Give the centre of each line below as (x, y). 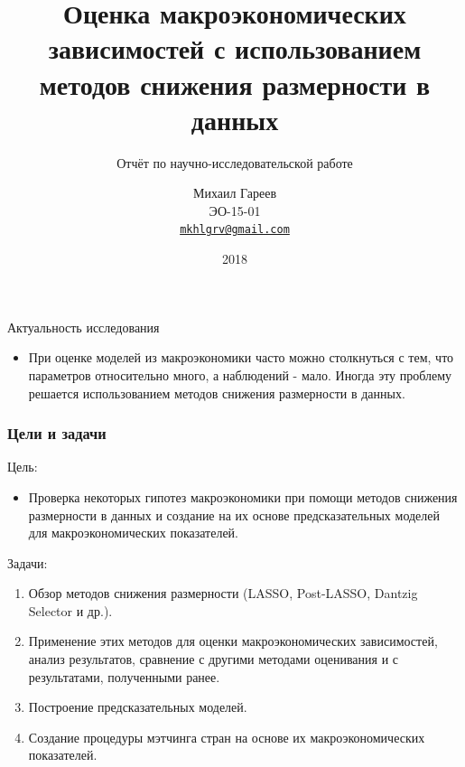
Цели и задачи (57, 433)
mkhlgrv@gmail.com (235, 230)
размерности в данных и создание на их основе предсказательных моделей (234, 514)
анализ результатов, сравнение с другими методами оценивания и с (213, 659)
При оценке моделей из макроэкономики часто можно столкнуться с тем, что (241, 357)
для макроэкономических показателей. (134, 533)
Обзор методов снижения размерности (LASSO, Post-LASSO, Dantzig (223, 593)
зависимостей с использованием (235, 48)
